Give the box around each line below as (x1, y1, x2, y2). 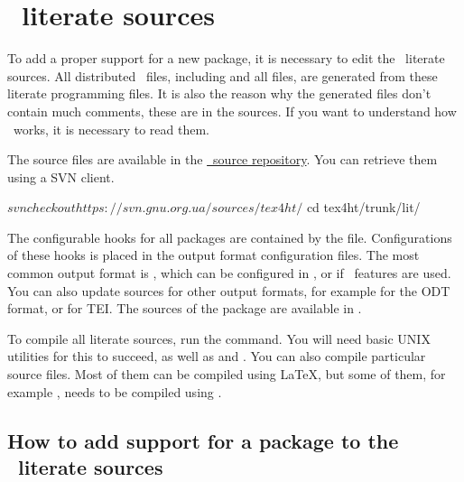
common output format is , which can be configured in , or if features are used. (7, 264, 451, 283)
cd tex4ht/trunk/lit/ (306, 198, 421, 217)
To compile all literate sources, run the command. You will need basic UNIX (7, 329, 431, 348)
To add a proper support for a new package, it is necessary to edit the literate (7, 49, 445, 68)
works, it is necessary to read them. (13, 119, 209, 138)
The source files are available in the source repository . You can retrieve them (7, 150, 438, 169)
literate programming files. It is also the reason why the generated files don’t (7, 84, 432, 103)
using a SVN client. (7, 167, 115, 186)
